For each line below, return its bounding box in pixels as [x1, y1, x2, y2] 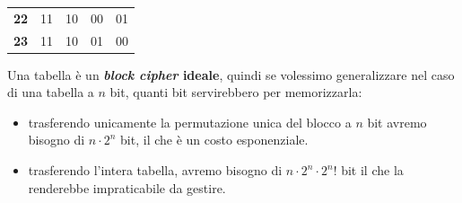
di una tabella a [7, 83, 94, 101]
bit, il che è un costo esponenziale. [120, 130, 309, 149]
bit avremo [367, 112, 427, 131]
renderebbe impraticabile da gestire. [28, 178, 226, 197]
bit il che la [341, 161, 404, 180]
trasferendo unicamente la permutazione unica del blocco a [28, 112, 352, 131]
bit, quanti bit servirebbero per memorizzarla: [109, 83, 362, 101]
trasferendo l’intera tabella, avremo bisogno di [28, 161, 283, 180]
